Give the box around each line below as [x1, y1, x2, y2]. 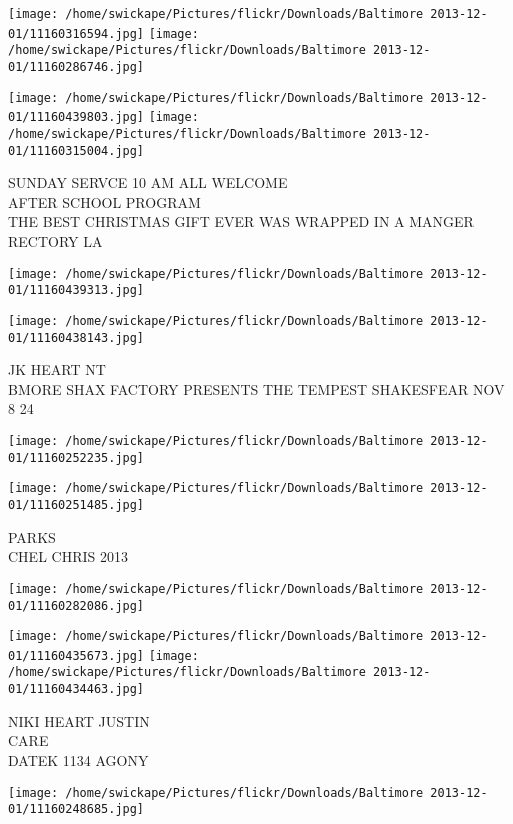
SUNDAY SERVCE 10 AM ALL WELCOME [8, 172, 288, 193]
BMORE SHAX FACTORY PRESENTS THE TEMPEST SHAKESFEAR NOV [8, 378, 505, 399]
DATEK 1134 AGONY [8, 749, 149, 770]
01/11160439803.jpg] [8, 110, 145, 125]
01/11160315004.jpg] [8, 143, 145, 158]
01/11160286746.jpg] [8, 59, 145, 74]
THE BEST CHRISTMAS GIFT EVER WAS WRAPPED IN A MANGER [8, 211, 474, 232]
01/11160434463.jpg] [8, 682, 145, 697]
